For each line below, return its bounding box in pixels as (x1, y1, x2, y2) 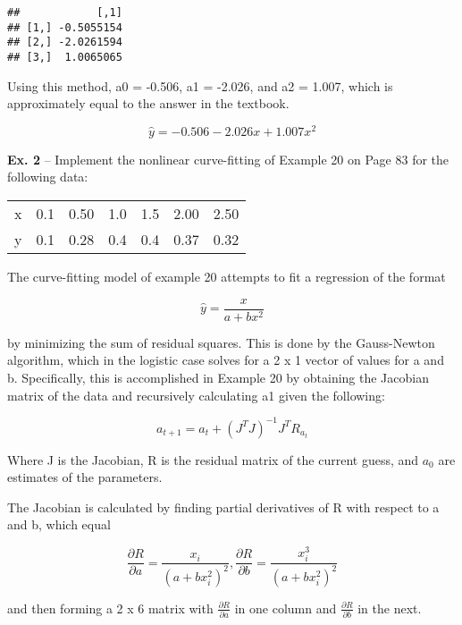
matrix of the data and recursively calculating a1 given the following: (7, 385, 385, 404)
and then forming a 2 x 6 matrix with (7, 598, 214, 617)
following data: (7, 167, 88, 186)
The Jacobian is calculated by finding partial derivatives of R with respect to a (7, 497, 440, 516)
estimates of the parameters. (7, 468, 163, 486)
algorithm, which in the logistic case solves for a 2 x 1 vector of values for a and (7, 351, 444, 369)
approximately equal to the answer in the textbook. (7, 94, 290, 113)
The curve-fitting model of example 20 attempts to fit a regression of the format (7, 267, 446, 286)
